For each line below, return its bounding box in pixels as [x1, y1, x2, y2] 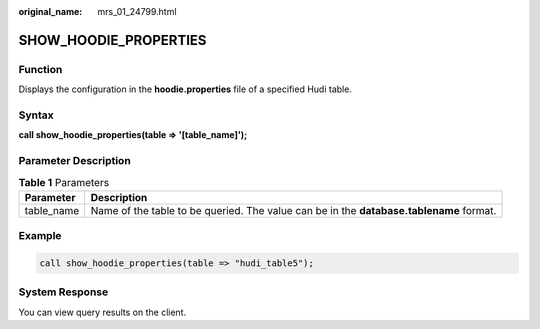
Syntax [18, 108, 54, 122]
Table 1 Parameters [18, 175, 110, 189]
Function [18, 62, 63, 76]
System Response [18, 285, 109, 299]
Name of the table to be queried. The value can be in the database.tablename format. [90, 203, 497, 217]
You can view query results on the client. [18, 306, 187, 318]
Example [18, 229, 62, 243]
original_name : [18, 6, 83, 17]
